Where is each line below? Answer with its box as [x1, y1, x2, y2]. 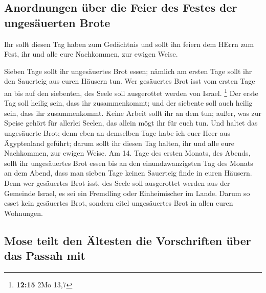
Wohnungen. [4, 207, 43, 218]
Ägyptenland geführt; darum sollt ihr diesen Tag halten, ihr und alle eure [4, 137, 234, 148]
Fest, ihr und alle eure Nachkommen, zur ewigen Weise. [4, 48, 178, 59]
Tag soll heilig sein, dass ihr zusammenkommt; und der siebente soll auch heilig [4, 97, 253, 108]
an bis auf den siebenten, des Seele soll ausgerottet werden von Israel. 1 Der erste [4, 86, 258, 98]
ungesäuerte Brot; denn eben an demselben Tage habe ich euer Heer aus [4, 128, 230, 138]
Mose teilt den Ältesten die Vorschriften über [4, 232, 251, 248]
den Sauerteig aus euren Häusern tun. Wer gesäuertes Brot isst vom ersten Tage [4, 76, 255, 86]
